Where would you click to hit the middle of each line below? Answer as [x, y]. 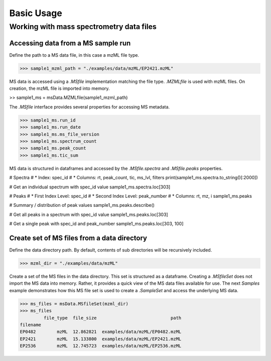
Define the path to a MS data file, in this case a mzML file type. [74, 55]
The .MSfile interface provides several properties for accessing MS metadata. [90, 107]
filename [31, 325]
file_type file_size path [112, 318]
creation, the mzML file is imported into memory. [59, 88]
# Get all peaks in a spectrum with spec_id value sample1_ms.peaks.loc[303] [89, 214]
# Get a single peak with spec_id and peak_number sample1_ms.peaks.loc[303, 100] [96, 224]
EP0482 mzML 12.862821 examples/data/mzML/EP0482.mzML [101, 332]
